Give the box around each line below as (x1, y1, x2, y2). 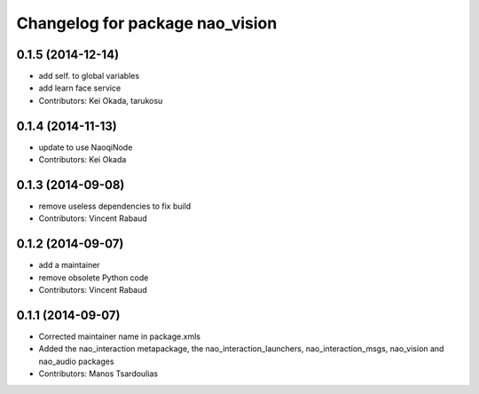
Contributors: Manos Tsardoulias (38, 368, 159, 379)
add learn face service (38, 83, 122, 93)
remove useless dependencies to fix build (38, 201, 192, 212)
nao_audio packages (38, 356, 114, 366)
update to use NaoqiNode (38, 142, 133, 153)
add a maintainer (38, 260, 101, 271)
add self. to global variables (38, 71, 140, 82)
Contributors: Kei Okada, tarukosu (38, 95, 163, 106)
